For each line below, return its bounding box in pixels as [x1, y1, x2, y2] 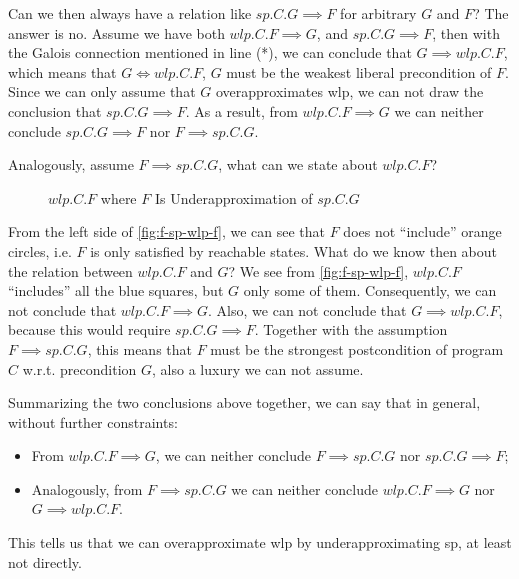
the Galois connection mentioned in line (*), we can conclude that [8, 42, 412, 63]
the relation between [8, 260, 133, 281]
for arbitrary [340, 3, 417, 23]
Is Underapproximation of [154, 187, 313, 208]
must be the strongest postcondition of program [210, 338, 504, 359]
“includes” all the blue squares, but [8, 280, 224, 301]
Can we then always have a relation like [8, 3, 252, 23]
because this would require [8, 319, 171, 340]
